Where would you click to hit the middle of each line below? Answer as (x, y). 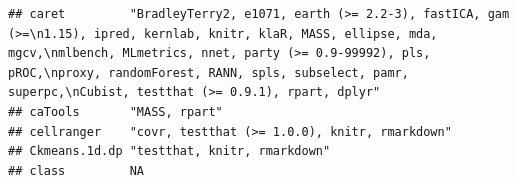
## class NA (76, 170)
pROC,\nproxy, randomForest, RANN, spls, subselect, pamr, (208, 72)
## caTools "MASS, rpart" (115, 111)
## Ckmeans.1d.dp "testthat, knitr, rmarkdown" (169, 151)
